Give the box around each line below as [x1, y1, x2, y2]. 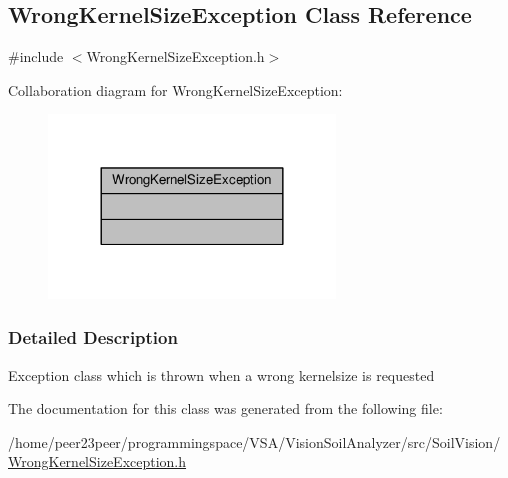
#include [8, 46, 64, 67]
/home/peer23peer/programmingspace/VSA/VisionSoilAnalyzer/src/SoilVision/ [8, 431, 501, 452]
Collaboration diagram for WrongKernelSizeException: [8, 79, 343, 100]
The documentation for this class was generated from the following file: [8, 398, 443, 419]
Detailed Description [8, 325, 178, 350]
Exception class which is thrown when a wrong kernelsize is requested [8, 364, 435, 385]
